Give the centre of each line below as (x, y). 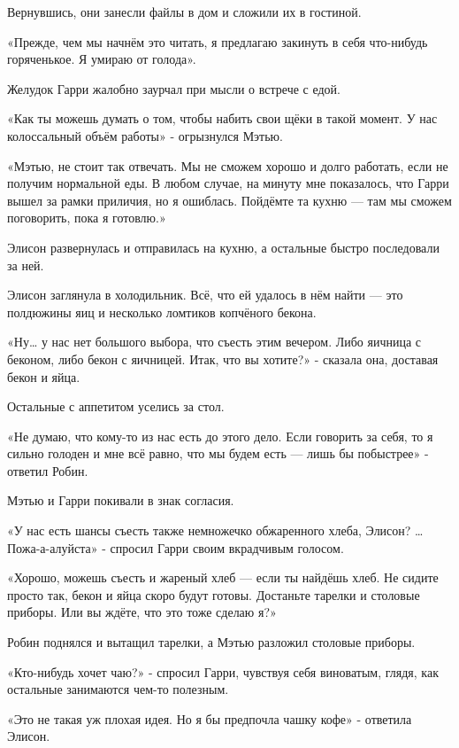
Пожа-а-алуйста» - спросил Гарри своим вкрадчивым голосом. (176, 547)
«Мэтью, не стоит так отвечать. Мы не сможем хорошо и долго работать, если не (228, 165)
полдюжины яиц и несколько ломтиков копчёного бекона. (162, 312)
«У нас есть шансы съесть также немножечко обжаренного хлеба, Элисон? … (215, 530)
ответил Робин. (48, 470)
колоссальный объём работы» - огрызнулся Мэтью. (145, 135)
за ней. (26, 265)
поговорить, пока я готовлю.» (87, 218)
